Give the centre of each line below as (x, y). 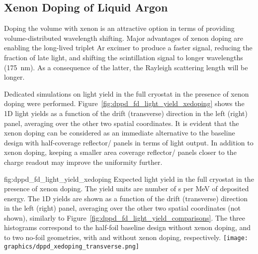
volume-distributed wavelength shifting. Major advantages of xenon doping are (124, 38)
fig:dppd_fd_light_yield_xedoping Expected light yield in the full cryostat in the (129, 179)
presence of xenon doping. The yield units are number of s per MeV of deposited (127, 189)
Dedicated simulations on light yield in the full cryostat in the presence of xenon (127, 93)
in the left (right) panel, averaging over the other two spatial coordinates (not (122, 208)
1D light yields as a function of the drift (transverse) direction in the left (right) (126, 113)
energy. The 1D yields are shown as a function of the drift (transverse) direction (126, 198)
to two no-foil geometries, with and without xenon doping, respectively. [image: (126, 237)
